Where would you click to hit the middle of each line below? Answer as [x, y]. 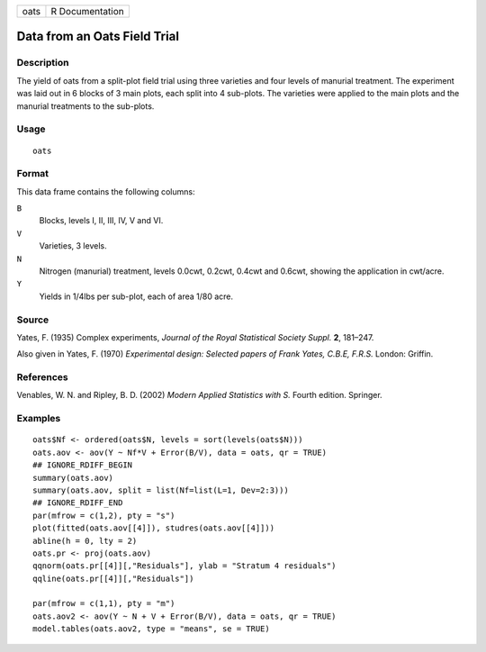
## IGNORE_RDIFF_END [78, 503]
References [42, 377]
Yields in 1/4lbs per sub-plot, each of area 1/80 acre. [136, 296]
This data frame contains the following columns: [106, 191]
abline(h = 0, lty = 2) [85, 541]
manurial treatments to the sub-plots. [85, 106]
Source [33, 320]
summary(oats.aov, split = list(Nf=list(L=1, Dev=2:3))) [161, 490]
